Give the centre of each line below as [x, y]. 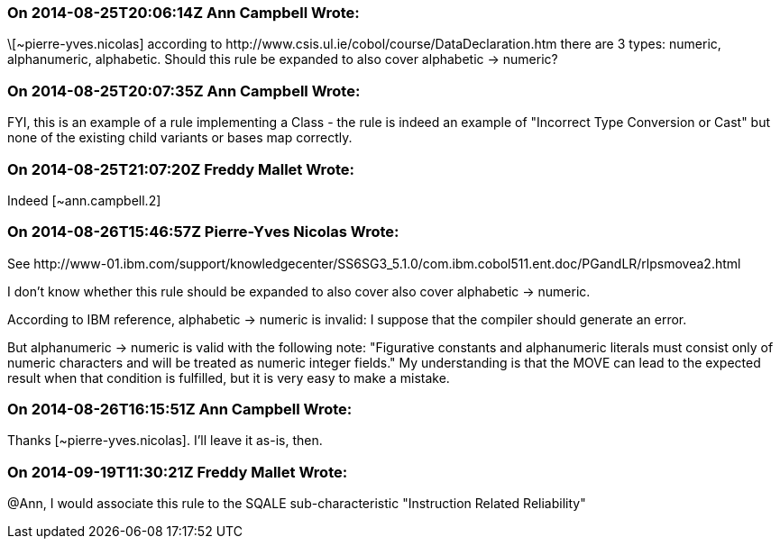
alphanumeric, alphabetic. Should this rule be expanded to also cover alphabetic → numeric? [283, 59]
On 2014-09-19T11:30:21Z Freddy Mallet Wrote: [178, 472]
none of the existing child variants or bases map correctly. [180, 138]
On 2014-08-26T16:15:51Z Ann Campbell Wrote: [180, 409]
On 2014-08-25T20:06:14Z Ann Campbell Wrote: [184, 13]
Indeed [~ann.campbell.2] [84, 200]
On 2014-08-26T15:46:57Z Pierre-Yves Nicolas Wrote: [203, 232]
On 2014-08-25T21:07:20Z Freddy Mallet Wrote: [181, 169]
